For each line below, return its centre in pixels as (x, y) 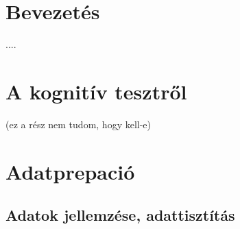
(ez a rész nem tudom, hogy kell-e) (79, 124)
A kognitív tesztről (96, 91)
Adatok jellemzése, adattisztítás (120, 215)
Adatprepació (70, 171)
